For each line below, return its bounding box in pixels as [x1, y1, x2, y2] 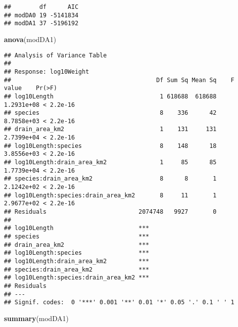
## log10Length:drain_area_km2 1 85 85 [4, 159, 217, 166]
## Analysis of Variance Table [4, 51, 107, 59]
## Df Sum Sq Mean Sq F [4, 76, 235, 84]
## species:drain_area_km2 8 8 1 [4, 175, 217, 183]
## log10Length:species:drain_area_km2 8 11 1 [4, 191, 217, 199]
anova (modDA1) [4, 34, 56, 44]
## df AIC [4, 3, 79, 10]
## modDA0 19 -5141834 [4, 11, 79, 19]
